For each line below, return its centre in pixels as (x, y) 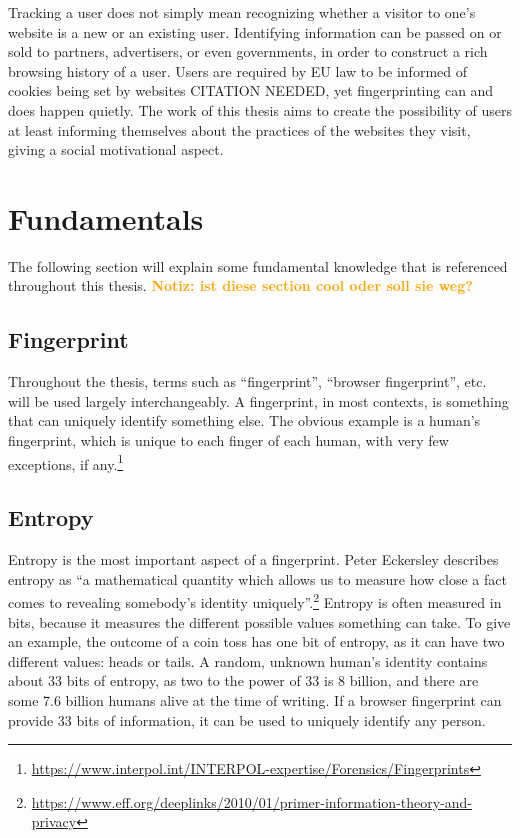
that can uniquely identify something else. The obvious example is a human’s (244, 420)
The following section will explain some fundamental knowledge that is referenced (258, 265)
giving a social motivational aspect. (116, 149)
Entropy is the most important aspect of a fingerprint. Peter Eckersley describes (253, 559)
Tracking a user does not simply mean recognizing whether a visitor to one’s (242, 12)
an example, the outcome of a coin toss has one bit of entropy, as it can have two (256, 641)
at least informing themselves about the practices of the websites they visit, (239, 129)
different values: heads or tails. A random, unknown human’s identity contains (248, 660)
